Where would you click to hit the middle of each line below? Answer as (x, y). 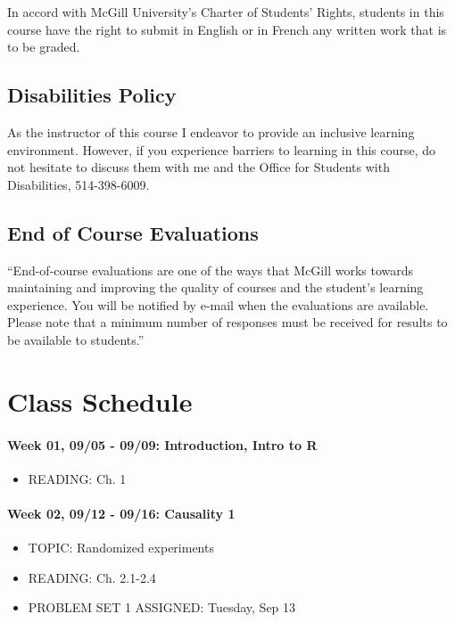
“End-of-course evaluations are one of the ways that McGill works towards (211, 270)
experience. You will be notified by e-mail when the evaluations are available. (218, 304)
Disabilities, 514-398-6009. (79, 184)
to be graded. (44, 47)
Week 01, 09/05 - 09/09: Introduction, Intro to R (162, 444)
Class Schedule (100, 401)
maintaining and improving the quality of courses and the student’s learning (215, 287)
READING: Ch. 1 (77, 478)
